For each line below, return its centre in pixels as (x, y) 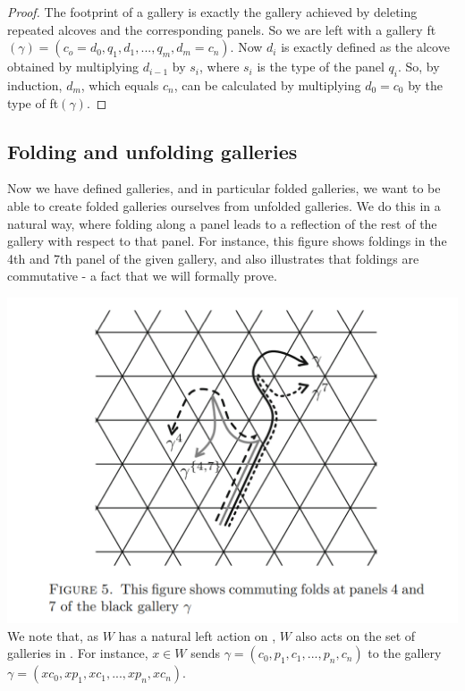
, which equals (120, 84)
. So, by (418, 67)
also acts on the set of (355, 635)
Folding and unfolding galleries (152, 151)
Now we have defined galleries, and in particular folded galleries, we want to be (224, 188)
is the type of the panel (321, 67)
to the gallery (405, 653)
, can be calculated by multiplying (267, 84)
